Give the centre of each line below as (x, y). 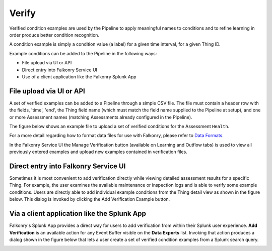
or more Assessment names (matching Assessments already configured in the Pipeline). (101, 117)
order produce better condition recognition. (54, 35)
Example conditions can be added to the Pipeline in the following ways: (83, 53)
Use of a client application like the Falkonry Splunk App (79, 77)
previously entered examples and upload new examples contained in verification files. (98, 152)
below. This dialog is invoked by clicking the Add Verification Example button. (90, 199)
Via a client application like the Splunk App (78, 214)
